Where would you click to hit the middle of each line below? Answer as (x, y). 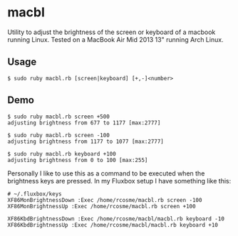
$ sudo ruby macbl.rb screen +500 (59, 117)
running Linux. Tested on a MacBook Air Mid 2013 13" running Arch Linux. (115, 39)
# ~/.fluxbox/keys (35, 194)
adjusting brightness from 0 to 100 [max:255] (78, 160)
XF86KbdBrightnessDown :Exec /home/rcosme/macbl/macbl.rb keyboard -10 (116, 219)
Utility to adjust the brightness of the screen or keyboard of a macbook (112, 32)
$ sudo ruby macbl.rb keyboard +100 (62, 154)
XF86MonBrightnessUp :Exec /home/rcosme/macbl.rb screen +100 (102, 206)
